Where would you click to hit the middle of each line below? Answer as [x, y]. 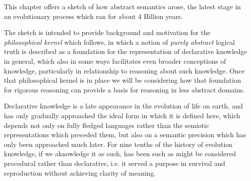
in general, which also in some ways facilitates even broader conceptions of [115, 61]
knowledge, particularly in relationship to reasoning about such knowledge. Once [124, 70]
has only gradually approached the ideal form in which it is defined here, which [122, 115]
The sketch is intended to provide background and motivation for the [107, 32]
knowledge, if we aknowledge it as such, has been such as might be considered [120, 154]
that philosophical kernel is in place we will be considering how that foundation [123, 80]
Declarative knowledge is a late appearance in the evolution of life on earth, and [124, 106]
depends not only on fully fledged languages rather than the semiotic [107, 125]
